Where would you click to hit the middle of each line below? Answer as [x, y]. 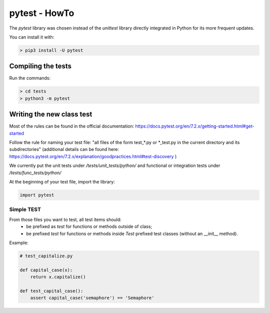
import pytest [37, 195]
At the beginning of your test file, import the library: [62, 182]
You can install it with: [32, 37]
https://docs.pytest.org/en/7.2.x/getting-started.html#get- [195, 126]
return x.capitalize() [58, 277]
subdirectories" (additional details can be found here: [64, 149]
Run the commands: [30, 78]
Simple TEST [25, 209]
